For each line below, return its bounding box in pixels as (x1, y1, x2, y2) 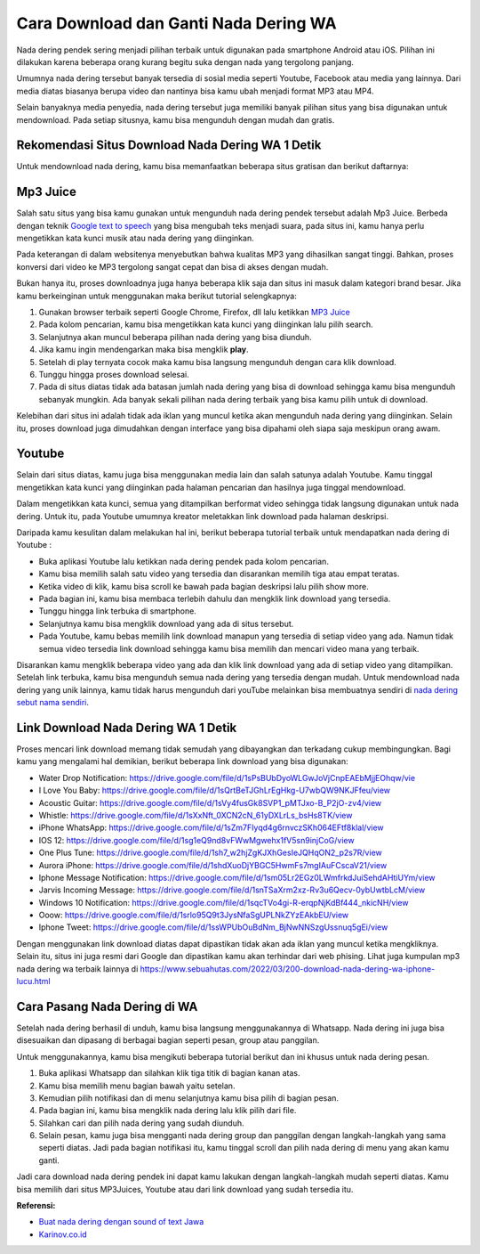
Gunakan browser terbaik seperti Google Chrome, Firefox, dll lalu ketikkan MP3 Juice (38, 307, 350, 318)
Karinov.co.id (38, 1229, 88, 1240)
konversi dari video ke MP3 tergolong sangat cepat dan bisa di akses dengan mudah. (16, 261, 329, 272)
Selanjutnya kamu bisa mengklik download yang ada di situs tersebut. (38, 618, 294, 629)
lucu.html (16, 976, 51, 987)
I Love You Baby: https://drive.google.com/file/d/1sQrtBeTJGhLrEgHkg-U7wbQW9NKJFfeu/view (38, 785, 391, 796)
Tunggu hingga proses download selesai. (38, 370, 190, 379)
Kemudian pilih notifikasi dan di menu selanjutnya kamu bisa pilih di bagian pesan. (38, 1092, 340, 1103)
